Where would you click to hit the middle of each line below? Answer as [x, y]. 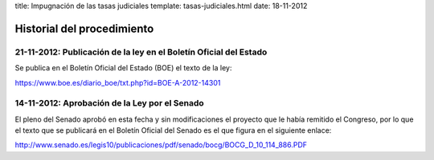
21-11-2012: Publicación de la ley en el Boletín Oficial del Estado [141, 52]
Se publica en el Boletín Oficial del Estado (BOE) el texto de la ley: [123, 68]
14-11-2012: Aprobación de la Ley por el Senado [109, 103]
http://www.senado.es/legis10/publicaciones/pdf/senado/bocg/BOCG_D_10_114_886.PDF [161, 145]
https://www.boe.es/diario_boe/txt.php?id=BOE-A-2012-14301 [118, 82]
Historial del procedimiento [84, 28]
